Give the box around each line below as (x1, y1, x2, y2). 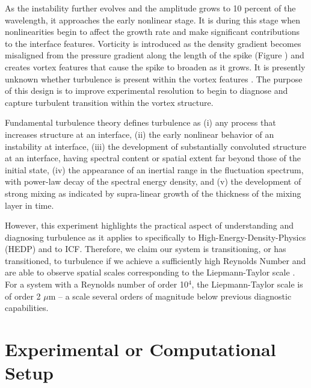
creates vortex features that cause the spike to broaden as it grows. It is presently (5, 60, 306, 73)
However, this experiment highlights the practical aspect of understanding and (5, 219, 294, 232)
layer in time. (5, 199, 54, 211)
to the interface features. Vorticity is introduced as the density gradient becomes (5, 37, 301, 49)
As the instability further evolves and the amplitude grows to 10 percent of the (5, 2, 296, 14)
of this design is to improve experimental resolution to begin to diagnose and (5, 84, 288, 97)
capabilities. (5, 301, 49, 314)
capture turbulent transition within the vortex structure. (5, 96, 214, 108)
